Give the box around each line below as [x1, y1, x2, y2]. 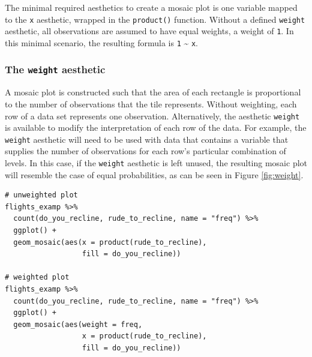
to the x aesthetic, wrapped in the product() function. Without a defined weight [5, 13, 305, 25]
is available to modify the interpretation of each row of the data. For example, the [5, 121, 307, 134]
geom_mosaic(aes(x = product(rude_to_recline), [13, 238, 207, 247]
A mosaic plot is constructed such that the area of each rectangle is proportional [5, 86, 301, 98]
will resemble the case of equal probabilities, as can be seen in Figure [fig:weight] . [5, 168, 304, 181]
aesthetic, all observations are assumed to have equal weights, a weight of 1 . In [5, 25, 294, 37]
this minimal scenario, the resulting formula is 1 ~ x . [5, 36, 199, 49]
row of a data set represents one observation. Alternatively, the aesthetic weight [5, 109, 300, 122]
